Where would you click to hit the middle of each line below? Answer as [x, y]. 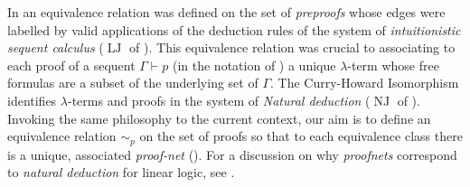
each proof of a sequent [71, 65]
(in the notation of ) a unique [254, 65]
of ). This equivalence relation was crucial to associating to [292, 47]
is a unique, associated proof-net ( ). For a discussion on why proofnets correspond [232, 154]
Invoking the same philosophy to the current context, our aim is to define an [219, 118]
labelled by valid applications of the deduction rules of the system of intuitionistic [234, 29]
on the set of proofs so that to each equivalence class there [301, 136]
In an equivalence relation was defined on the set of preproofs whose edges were [226, 12]
